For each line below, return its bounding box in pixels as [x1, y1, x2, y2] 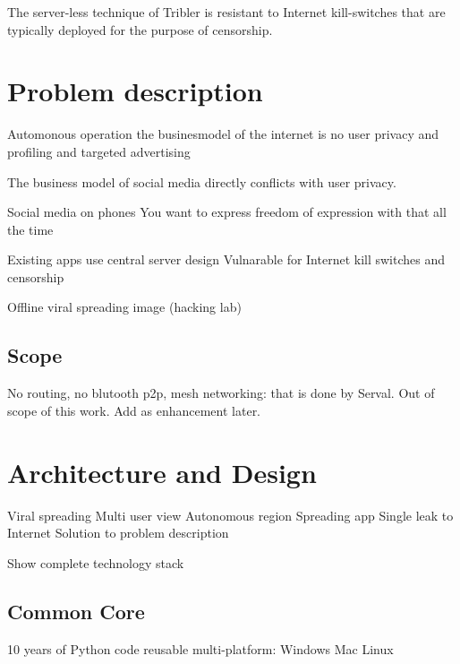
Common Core [7, 597, 145, 625]
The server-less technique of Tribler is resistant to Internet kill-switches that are [7, 3, 446, 21]
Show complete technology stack [7, 553, 184, 572]
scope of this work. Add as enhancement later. [7, 401, 261, 419]
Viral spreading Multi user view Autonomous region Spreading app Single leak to [7, 505, 454, 524]
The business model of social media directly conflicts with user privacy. [7, 172, 396, 191]
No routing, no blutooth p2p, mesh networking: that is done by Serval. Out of [7, 384, 435, 402]
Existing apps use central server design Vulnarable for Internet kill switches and [7, 250, 446, 269]
